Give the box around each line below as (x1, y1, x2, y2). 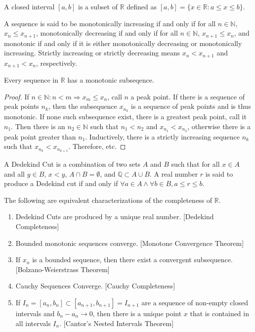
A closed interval (4, 1, 55, 11)
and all (4, 168, 25, 179)
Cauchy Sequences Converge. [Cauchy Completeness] (15, 281, 175, 291)
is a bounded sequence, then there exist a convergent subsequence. (32, 254, 233, 265)
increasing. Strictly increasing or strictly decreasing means (4, 47, 180, 58)
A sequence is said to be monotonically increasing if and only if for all (4, 18, 216, 28)
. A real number (149, 168, 198, 179)
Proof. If (4, 91, 29, 101)
